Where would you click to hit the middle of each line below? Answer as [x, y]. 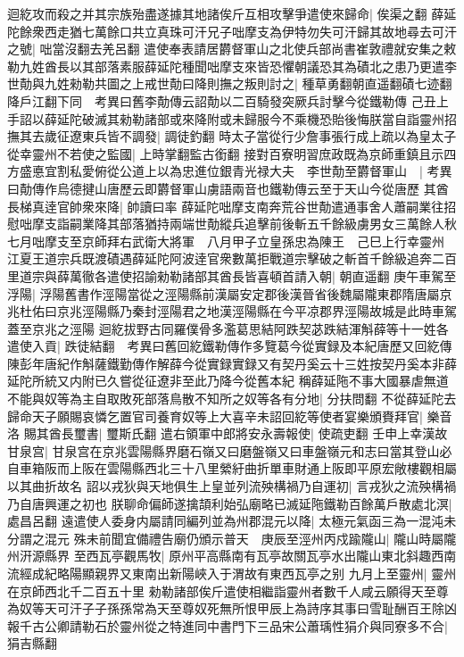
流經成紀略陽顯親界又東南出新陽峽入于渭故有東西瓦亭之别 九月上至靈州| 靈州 [232, 573]
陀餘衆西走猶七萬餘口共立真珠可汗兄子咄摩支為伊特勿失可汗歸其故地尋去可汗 [232, 31]
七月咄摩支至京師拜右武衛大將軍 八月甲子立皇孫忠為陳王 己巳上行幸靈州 [226, 241]
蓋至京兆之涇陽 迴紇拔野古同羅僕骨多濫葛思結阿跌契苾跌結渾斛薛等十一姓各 [228, 328]
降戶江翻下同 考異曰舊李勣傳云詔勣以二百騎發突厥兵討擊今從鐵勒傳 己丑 [222, 100]
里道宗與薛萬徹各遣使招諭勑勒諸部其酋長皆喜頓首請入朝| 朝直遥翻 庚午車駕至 [232, 275]
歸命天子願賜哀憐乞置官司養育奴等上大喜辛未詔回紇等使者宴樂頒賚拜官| [215, 416]
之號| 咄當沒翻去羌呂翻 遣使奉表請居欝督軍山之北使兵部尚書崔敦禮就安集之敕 [232, 49]
